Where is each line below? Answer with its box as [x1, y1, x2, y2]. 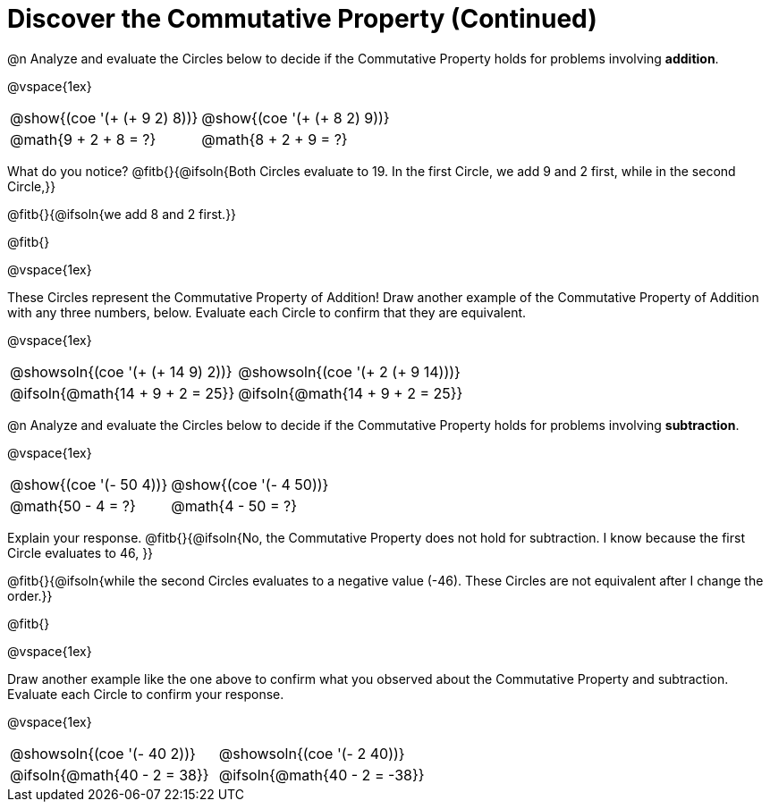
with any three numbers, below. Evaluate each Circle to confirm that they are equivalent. [7, 304, 527, 320]
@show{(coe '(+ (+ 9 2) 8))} [10, 108, 199, 127]
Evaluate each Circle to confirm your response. [7, 686, 284, 702]
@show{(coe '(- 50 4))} [10, 475, 168, 493]
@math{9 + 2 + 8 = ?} [10, 130, 157, 148]
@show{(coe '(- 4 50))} [171, 475, 329, 493]
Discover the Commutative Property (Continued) [7, 4, 597, 34]
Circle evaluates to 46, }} [7, 544, 154, 560]
